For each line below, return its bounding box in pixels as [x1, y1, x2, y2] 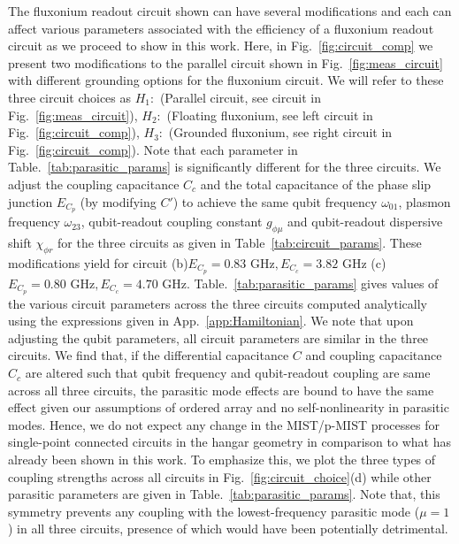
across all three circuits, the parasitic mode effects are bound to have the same [8, 380, 434, 399]
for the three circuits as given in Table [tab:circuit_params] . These [57, 234, 422, 252]
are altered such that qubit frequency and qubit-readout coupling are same [25, 364, 431, 382]
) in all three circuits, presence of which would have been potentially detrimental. [8, 519, 448, 538]
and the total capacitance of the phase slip [200, 174, 432, 193]
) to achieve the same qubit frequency [172, 192, 378, 211]
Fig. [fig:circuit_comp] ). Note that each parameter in [8, 140, 298, 158]
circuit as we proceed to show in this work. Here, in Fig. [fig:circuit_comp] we [8, 36, 433, 55]
